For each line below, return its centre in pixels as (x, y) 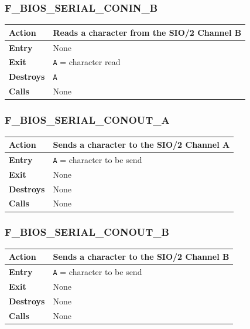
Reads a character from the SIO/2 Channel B (147, 32)
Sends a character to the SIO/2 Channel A (141, 145)
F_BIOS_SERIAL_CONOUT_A (87, 120)
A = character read (87, 62)
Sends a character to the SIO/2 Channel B (141, 257)
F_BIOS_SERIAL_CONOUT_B (87, 232)
